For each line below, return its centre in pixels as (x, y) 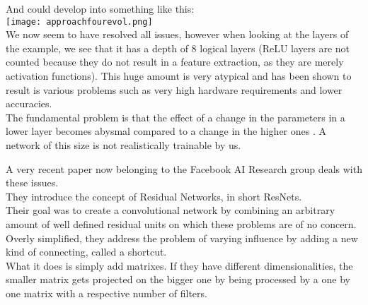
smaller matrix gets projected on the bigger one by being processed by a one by (178, 279)
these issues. (32, 183)
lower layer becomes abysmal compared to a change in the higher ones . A (166, 131)
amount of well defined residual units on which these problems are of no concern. (181, 223)
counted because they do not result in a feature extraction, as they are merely (175, 62)
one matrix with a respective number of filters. (107, 293)
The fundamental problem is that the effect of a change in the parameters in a (176, 117)
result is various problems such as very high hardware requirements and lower (174, 89)
